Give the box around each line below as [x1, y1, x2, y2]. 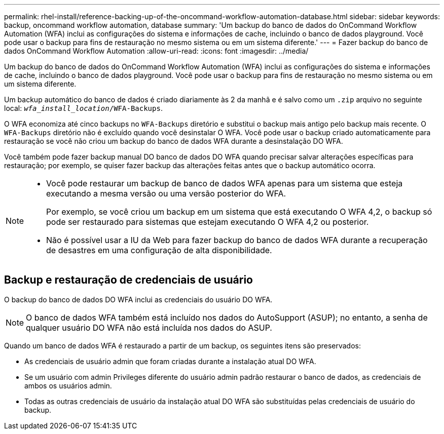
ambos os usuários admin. [24, 381, 112, 390]
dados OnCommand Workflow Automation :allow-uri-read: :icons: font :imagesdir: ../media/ [4, 47, 309, 55]
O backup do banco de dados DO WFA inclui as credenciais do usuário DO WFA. [4, 295, 273, 304]
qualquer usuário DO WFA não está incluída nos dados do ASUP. [26, 322, 272, 333]
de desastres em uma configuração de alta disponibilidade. [46, 245, 272, 255]
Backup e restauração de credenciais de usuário [4, 273, 253, 287]
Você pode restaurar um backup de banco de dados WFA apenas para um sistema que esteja [46, 178, 403, 188]
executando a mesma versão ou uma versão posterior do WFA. [46, 188, 286, 199]
